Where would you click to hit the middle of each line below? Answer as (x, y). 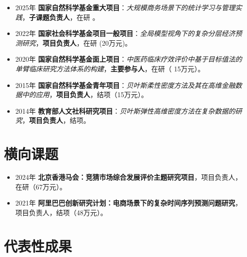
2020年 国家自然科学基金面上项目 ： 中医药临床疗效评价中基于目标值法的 (129, 59)
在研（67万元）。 (41, 186)
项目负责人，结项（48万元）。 (61, 212)
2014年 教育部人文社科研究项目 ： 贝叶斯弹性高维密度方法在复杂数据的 (125, 111)
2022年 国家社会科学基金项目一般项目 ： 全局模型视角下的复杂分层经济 (125, 33)
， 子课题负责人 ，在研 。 (61, 17)
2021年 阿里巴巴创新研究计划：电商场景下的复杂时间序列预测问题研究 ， (129, 203)
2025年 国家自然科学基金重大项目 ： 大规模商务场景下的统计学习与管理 (125, 7)
